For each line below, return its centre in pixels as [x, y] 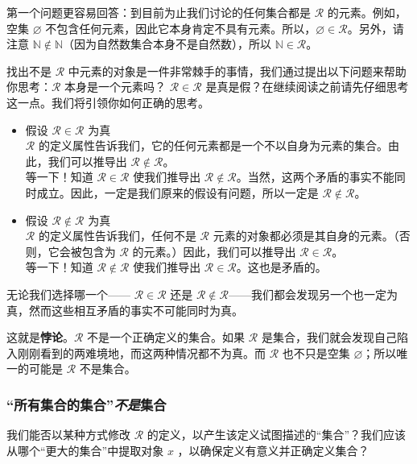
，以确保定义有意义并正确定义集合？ [273, 450]
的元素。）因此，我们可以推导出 [214, 251]
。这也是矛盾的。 [281, 267]
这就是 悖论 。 [40, 337]
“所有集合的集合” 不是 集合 [87, 404]
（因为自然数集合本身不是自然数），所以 [167, 44]
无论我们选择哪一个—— [68, 294]
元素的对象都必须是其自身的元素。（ [306, 236]
